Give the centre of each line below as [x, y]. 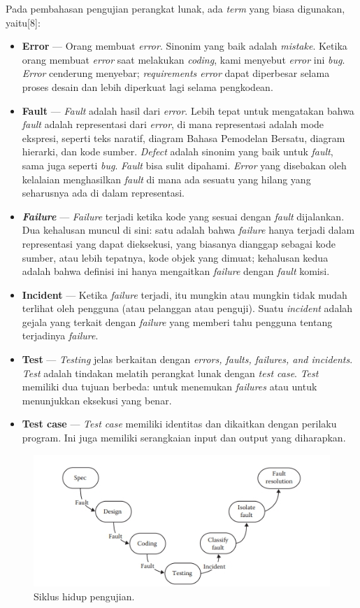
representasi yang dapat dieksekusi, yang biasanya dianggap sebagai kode [179, 243]
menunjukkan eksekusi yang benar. [97, 400]
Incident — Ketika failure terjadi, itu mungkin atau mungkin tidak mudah [185, 294]
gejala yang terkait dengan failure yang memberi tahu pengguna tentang [177, 321]
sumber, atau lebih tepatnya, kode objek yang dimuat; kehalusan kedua [175, 257]
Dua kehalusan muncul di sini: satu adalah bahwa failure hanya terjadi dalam [188, 230]
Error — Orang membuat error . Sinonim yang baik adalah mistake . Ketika [185, 46]
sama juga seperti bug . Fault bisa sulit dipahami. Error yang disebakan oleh [184, 165]
